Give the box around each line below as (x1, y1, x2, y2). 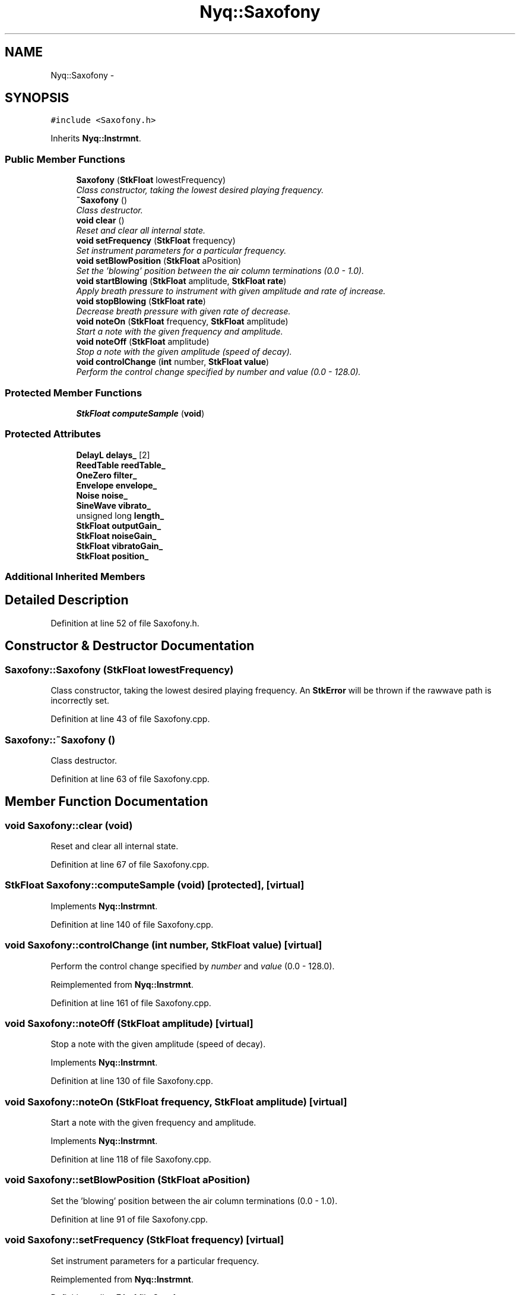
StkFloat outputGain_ (76, 520, 161, 531)
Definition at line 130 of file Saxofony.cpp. (50, 1076, 213, 1086)
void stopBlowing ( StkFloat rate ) (76, 296, 206, 307)
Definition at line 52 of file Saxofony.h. (50, 617, 199, 628)
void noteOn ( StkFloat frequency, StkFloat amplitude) (76, 316, 288, 327)
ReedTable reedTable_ (76, 459, 166, 470)
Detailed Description (5, 593, 129, 608)
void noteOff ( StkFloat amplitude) (76, 336, 210, 347)
